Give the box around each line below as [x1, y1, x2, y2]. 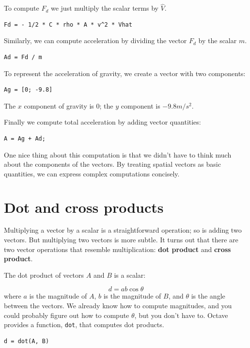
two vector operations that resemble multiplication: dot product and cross [4, 244, 231, 254]
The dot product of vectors [4, 269, 84, 280]
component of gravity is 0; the [24, 100, 113, 111]
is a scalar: [114, 269, 146, 280]
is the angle [191, 291, 225, 301]
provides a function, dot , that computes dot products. [4, 319, 164, 330]
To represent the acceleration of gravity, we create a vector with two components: [4, 68, 246, 78]
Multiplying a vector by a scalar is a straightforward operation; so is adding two [4, 225, 242, 235]
